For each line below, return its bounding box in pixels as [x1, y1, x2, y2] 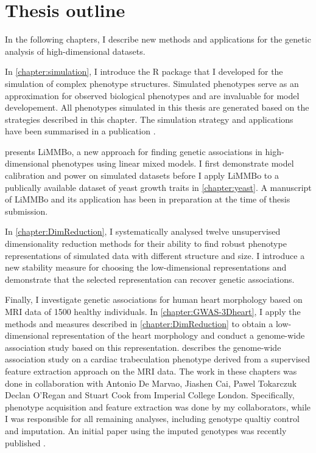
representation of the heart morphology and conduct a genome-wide [52, 329, 305, 342]
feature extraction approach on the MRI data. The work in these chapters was [5, 364, 297, 377]
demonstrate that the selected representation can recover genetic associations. [5, 272, 295, 285]
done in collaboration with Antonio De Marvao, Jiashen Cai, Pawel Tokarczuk [5, 376, 297, 389]
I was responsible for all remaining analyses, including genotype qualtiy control [5, 412, 300, 425]
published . [5, 436, 46, 449]
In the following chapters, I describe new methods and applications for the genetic [5, 33, 311, 46]
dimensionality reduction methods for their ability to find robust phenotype [5, 237, 287, 250]
